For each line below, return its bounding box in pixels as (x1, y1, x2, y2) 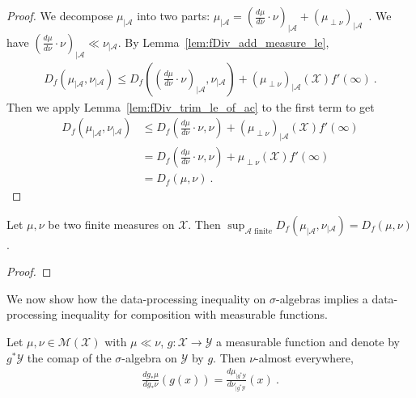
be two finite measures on (48, 215, 175, 232)
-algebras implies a (275, 290, 368, 307)
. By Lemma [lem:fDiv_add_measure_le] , (117, 33, 329, 50)
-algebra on (121, 349, 177, 366)
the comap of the (27, 349, 112, 366)
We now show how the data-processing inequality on (6, 290, 266, 307)
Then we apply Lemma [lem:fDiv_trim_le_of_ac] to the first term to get (6, 98, 375, 115)
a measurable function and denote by (216, 333, 400, 350)
